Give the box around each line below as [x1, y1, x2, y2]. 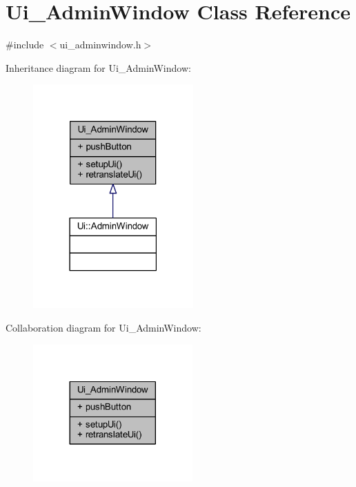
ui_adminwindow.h [59, 37, 141, 52]
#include [6, 37, 44, 52]
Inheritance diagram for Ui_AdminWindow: [6, 60, 191, 75]
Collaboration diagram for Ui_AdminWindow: [6, 320, 201, 334]
